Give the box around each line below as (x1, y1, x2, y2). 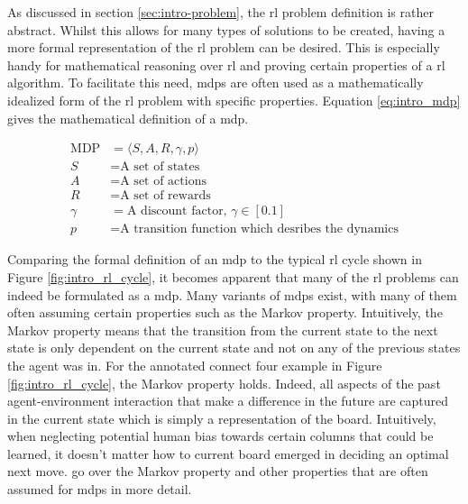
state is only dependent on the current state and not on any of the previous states (7, 338, 461, 357)
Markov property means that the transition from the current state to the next (7, 320, 438, 339)
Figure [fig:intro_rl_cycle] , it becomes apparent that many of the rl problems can (7, 267, 459, 286)
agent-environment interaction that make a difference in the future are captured (7, 391, 449, 410)
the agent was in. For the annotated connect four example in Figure (7, 355, 382, 374)
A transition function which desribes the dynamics (120, 223, 399, 236)
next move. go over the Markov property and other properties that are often (7, 462, 428, 481)
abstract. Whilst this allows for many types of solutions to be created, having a (7, 20, 445, 39)
